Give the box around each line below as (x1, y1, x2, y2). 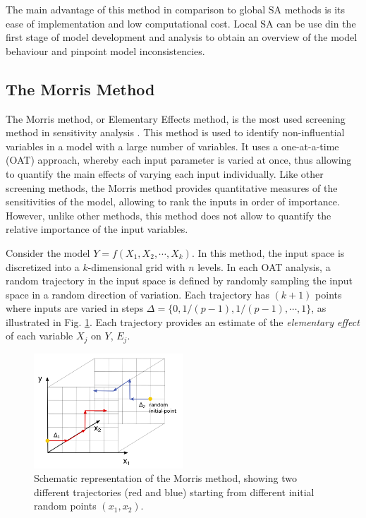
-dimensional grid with (87, 259, 185, 274)
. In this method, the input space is (191, 245, 345, 260)
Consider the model (6, 245, 90, 260)
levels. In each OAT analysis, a (197, 259, 331, 274)
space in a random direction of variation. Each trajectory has (6, 287, 269, 301)
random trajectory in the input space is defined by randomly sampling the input (6, 273, 353, 288)
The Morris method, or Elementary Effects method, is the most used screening (6, 111, 346, 126)
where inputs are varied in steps (6, 301, 144, 315)
